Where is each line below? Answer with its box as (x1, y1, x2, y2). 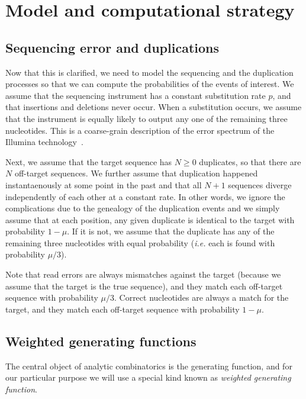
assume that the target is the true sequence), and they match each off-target (5, 279, 283, 292)
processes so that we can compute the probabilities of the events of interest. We (5, 78, 294, 90)
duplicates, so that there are (199, 155, 301, 168)
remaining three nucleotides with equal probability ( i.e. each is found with (5, 236, 275, 249)
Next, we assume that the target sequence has (5, 155, 172, 168)
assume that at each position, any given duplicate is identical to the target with (5, 213, 295, 226)
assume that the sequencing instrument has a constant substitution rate (5, 89, 266, 101)
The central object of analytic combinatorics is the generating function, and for (5, 359, 292, 372)
